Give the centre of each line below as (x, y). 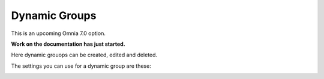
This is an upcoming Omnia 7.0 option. (58, 33)
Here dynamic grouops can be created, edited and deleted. (84, 55)
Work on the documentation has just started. (68, 44)
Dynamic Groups (54, 15)
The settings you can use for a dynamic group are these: (81, 66)
